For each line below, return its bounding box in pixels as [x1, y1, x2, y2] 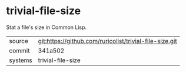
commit [9, 46, 30, 54]
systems [9, 56, 32, 64]
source [9, 37, 28, 45]
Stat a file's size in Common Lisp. [6, 24, 87, 31]
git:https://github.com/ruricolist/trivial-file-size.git [38, 37, 178, 45]
